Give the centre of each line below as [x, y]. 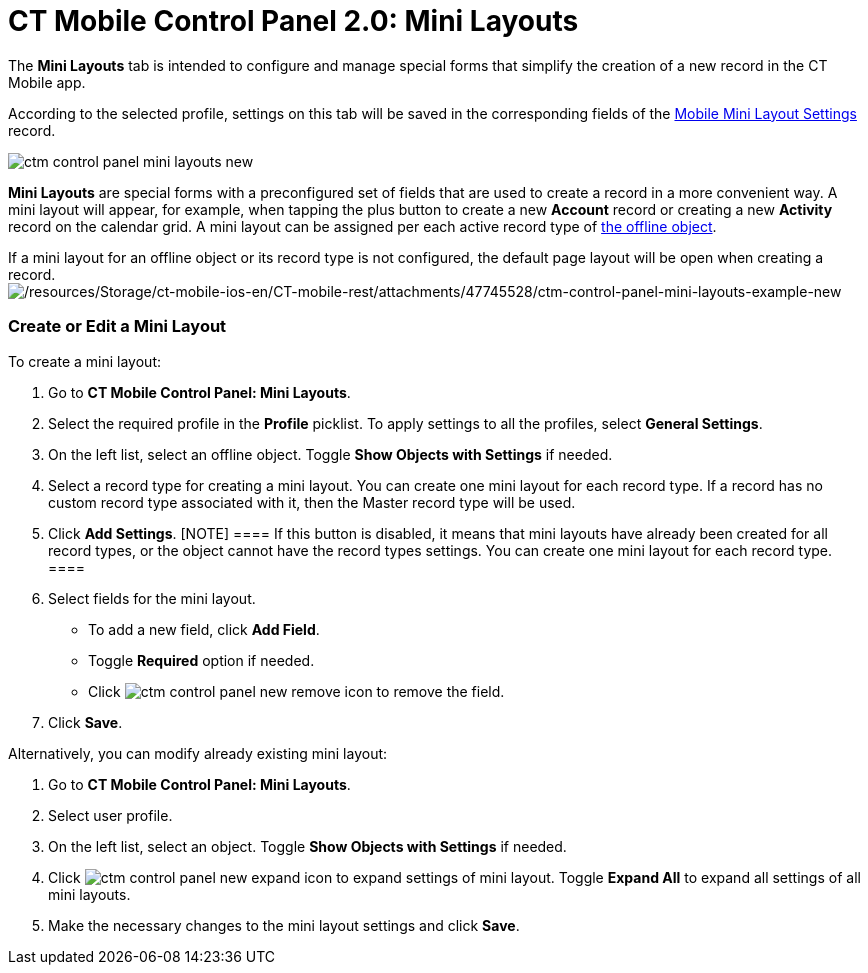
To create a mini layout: [84, 361]
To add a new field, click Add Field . [204, 629]
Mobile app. [47, 82]
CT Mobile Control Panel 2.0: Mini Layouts [293, 21]
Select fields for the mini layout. [152, 598]
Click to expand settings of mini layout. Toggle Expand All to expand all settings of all [454, 877]
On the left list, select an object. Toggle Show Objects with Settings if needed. [307, 846]
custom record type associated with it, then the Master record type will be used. [312, 502]
